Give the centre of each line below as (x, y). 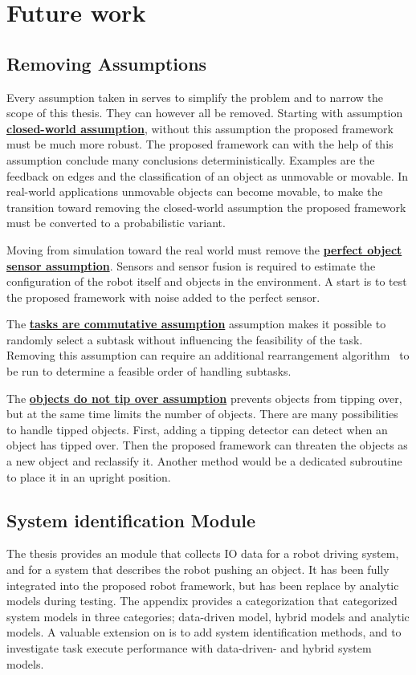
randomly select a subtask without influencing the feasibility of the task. (185, 339)
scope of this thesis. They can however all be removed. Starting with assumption (205, 113)
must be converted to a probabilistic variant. (116, 223)
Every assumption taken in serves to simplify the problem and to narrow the (195, 97)
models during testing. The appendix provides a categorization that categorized (202, 601)
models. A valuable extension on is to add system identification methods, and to (204, 632)
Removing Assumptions (107, 63)
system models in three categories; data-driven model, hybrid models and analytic (208, 616)
